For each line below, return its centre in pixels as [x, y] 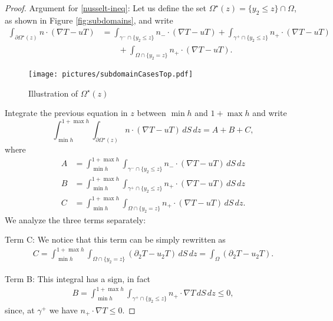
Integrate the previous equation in [66, 113]
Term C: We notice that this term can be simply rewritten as [115, 239]
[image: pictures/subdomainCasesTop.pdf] [111, 74]
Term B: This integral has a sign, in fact [78, 279]
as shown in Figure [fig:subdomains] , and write [89, 20]
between [151, 113]
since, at [20, 310]
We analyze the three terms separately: [75, 219]
